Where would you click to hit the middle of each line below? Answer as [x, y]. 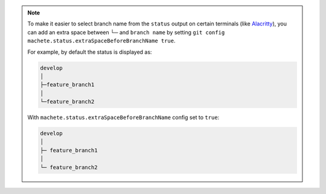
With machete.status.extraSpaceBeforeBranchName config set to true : [123, 117]
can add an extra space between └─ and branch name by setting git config [126, 32]
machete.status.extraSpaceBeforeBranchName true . [101, 41]
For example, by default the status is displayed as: [90, 52]
